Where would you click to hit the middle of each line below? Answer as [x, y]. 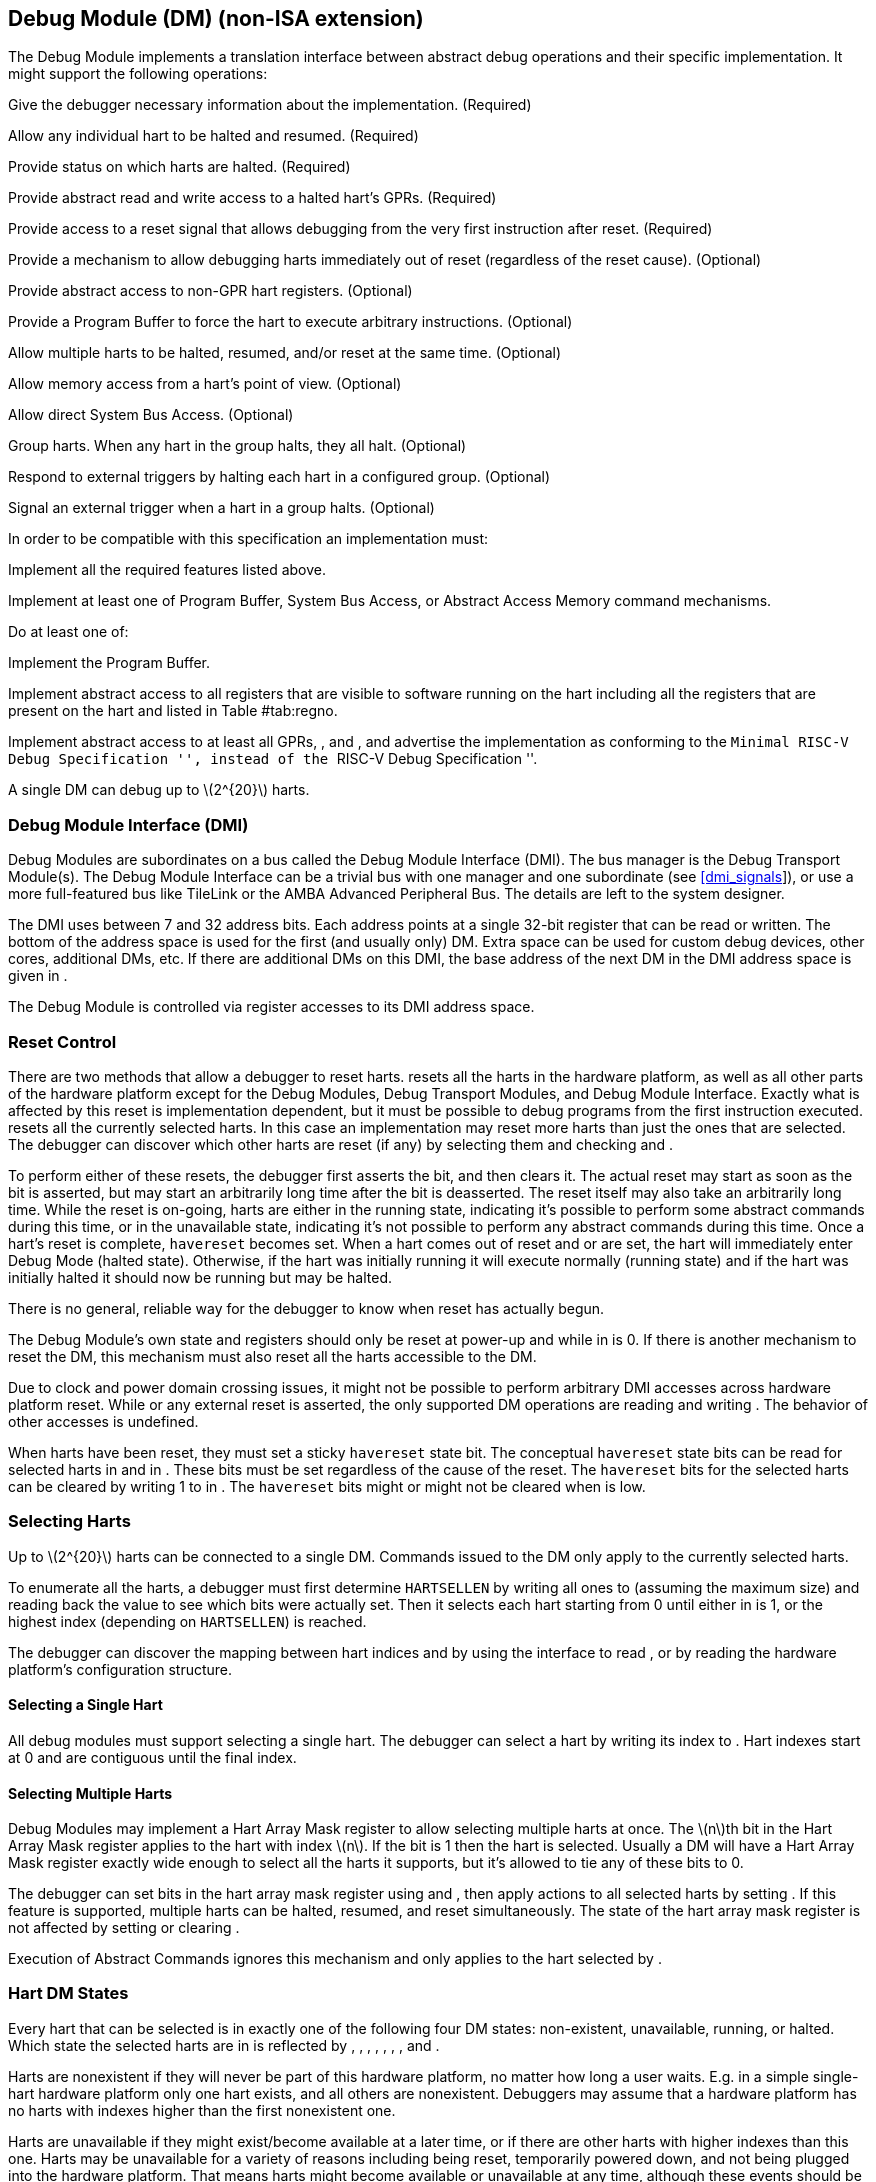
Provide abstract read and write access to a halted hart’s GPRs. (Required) [252, 198]
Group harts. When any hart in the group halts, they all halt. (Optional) [237, 446]
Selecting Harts [69, 1521]
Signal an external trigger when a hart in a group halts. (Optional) [221, 508]
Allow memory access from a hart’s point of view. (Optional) [205, 384]
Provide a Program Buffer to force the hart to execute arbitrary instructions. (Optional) [290, 322]
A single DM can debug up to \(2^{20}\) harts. [159, 790]
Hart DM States [68, 1993]
